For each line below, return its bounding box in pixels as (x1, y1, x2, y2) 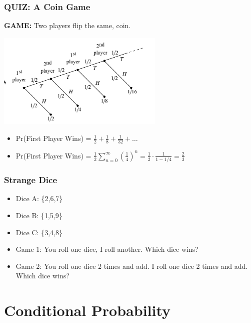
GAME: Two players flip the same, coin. (4, 20, 131, 31)
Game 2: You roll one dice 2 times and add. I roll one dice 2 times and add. (15, 260, 248, 271)
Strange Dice (4, 174, 57, 186)
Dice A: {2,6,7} (15, 193, 63, 204)
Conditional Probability (4, 300, 171, 320)
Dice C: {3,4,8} (15, 227, 62, 237)
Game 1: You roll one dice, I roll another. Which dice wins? (15, 244, 198, 254)
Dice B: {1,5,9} (15, 210, 62, 220)
